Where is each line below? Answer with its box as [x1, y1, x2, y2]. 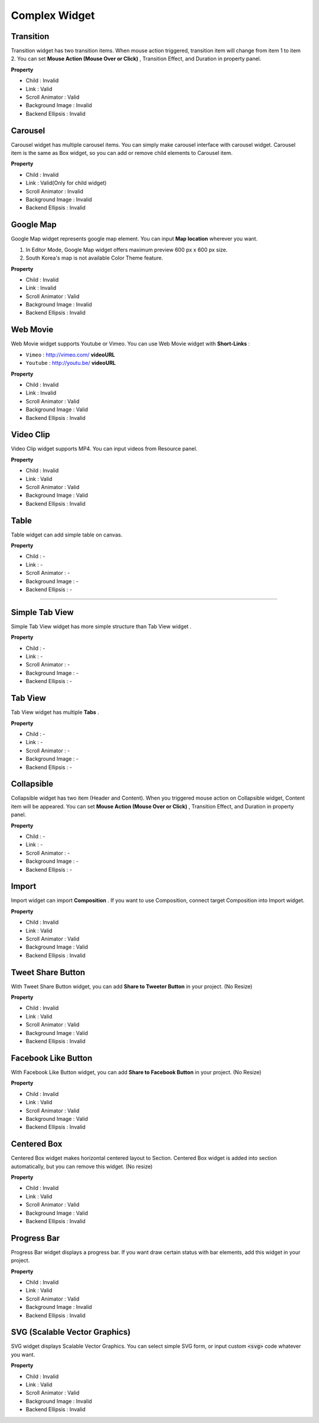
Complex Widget [11, 9, 95, 22]
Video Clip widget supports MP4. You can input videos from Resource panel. [11, 445, 198, 452]
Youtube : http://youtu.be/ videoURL [25, 360, 116, 367]
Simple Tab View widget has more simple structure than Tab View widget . [11, 623, 192, 630]
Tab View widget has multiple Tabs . [11, 709, 100, 716]
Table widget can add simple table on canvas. [11, 531, 123, 538]
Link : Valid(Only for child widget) [25, 179, 107, 186]
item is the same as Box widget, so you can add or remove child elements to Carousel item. [11, 150, 233, 157]
